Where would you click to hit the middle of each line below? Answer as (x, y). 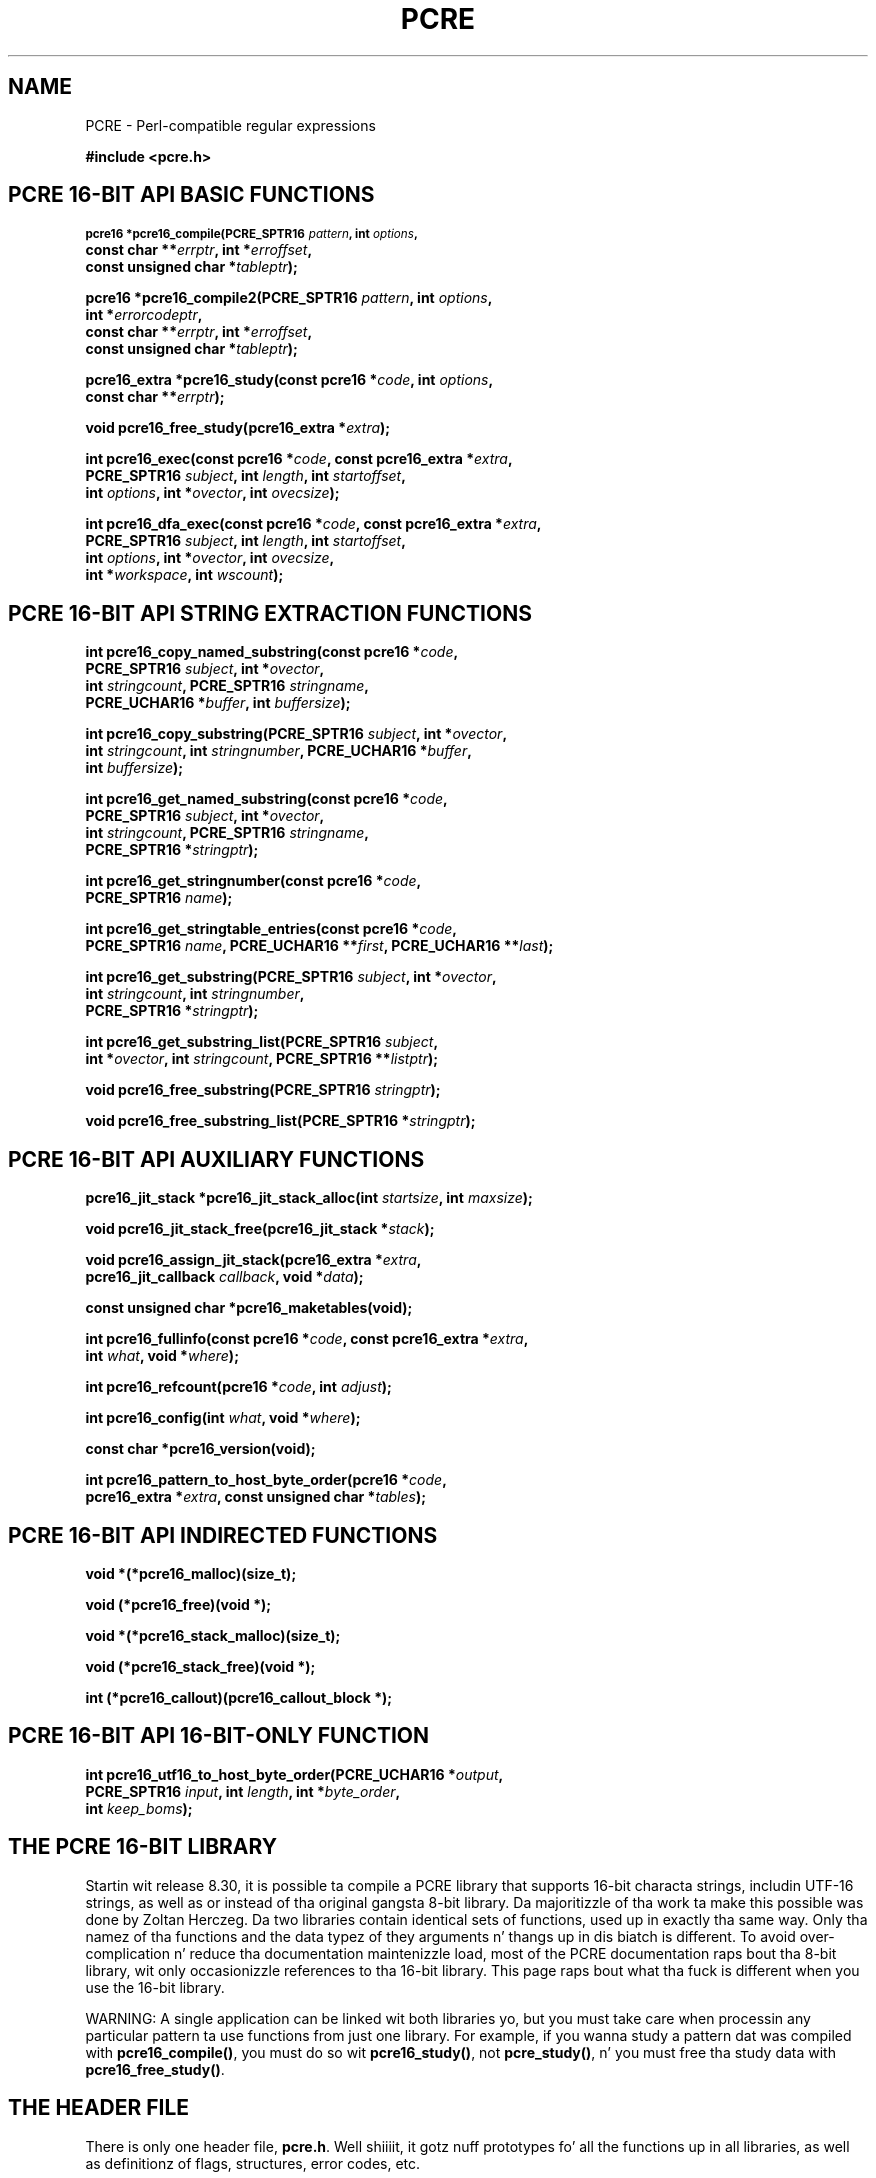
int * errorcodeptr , (144, 315)
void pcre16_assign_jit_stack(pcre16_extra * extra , (253, 1260)
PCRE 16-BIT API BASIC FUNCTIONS (191, 195)
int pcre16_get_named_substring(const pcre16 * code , (266, 799)
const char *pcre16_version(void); (200, 1449)
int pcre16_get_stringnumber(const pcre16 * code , (253, 881)
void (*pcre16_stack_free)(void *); (200, 1666)
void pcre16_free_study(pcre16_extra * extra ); (238, 428)
